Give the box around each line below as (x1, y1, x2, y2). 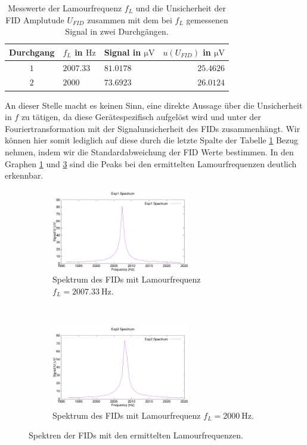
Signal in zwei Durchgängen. (65, 25, 169, 38)
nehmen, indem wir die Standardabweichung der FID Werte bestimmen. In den (5, 145, 294, 158)
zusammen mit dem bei (87, 13, 172, 26)
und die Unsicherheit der (135, 2, 226, 14)
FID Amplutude (5, 13, 64, 26)
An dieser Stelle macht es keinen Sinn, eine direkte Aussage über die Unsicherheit (5, 99, 303, 111)
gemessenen (186, 13, 228, 26)
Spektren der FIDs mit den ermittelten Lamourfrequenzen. (29, 429, 243, 441)
